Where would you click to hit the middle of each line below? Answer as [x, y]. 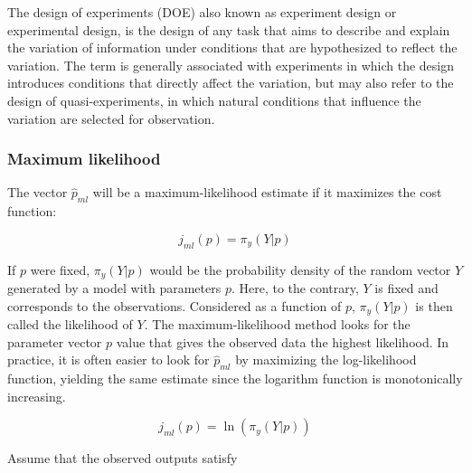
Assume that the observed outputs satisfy [123, 458]
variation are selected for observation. [111, 118]
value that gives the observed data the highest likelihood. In [283, 341]
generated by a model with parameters [114, 288]
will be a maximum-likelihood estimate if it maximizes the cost [267, 192]
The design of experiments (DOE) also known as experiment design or [202, 12]
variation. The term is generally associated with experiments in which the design [231, 65]
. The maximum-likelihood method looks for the [277, 324]
